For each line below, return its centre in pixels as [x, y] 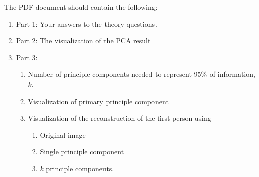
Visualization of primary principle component [98, 101]
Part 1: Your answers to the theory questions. [86, 23]
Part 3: [27, 57]
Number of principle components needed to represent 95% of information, [142, 74]
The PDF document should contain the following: [81, 7]
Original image [63, 135]
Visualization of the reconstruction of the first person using [119, 118]
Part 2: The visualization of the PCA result [83, 40]
